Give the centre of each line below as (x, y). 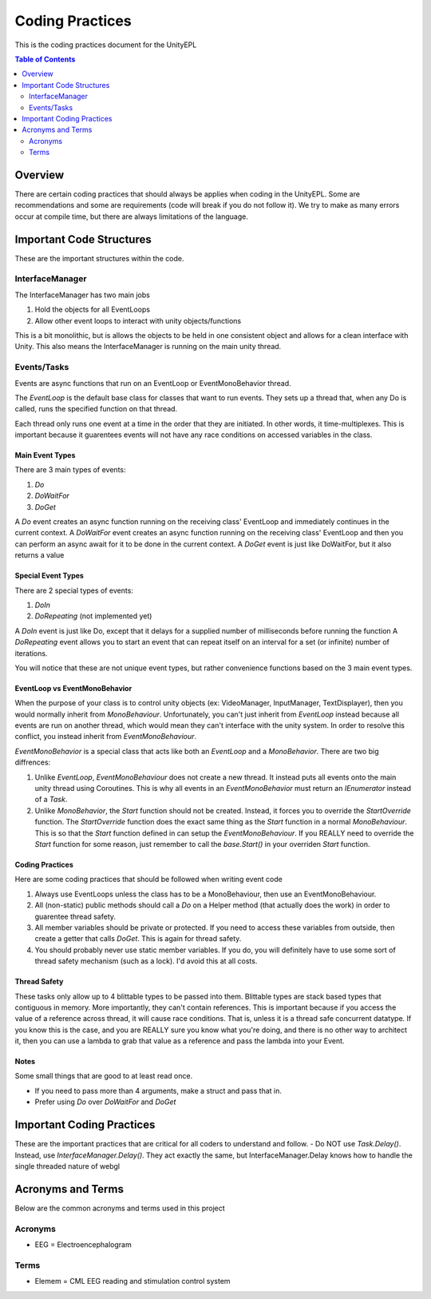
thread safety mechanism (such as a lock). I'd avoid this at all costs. (146, 961)
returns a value (40, 555)
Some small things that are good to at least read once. (104, 1076)
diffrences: (33, 762)
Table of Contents (45, 59)
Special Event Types (49, 576)
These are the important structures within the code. (99, 258)
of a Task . (51, 800)
